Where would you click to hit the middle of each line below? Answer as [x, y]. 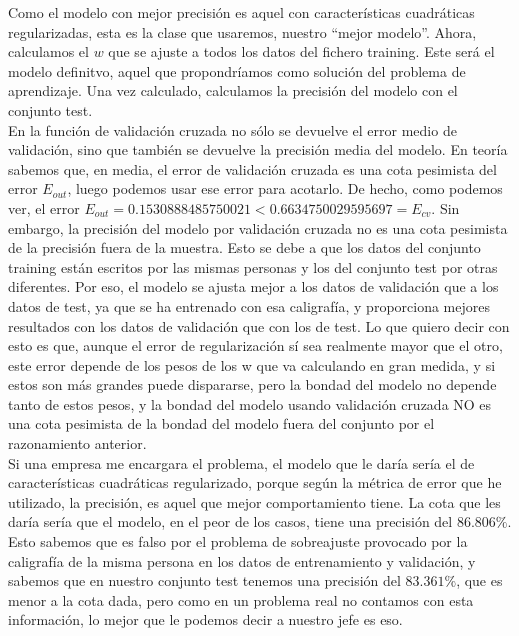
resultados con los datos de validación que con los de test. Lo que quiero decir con [259, 325]
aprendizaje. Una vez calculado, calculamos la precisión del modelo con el [233, 90]
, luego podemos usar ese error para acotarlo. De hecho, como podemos [285, 188]
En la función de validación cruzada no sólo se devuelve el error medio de [232, 129]
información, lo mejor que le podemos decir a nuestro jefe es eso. [205, 619]
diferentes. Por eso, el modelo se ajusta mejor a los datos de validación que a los [253, 286]
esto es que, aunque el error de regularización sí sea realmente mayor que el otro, [255, 345]
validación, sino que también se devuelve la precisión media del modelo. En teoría [258, 149]
